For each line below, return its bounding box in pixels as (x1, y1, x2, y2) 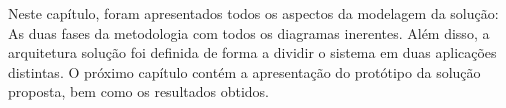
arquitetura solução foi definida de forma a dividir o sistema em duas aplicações (8, 42, 497, 63)
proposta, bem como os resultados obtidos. (8, 81, 270, 102)
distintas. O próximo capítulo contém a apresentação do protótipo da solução (8, 61, 481, 82)
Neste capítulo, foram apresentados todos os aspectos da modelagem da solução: (8, 3, 499, 23)
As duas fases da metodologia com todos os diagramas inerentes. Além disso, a (8, 22, 490, 43)
